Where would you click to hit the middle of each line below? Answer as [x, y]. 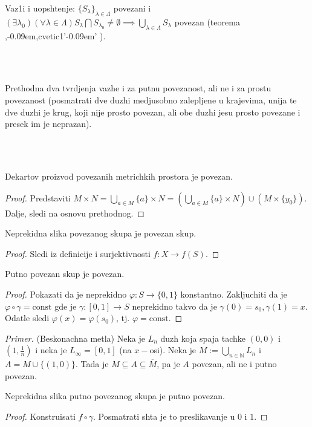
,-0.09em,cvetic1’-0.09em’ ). [55, 35]
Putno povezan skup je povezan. [65, 274]
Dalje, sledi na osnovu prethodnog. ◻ [75, 213]
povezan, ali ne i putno [234, 364]
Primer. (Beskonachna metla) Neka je [75, 338]
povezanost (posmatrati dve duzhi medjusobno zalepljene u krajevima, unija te [151, 99]
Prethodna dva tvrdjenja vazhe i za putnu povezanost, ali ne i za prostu [138, 88]
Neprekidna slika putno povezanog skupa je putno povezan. [115, 396]
